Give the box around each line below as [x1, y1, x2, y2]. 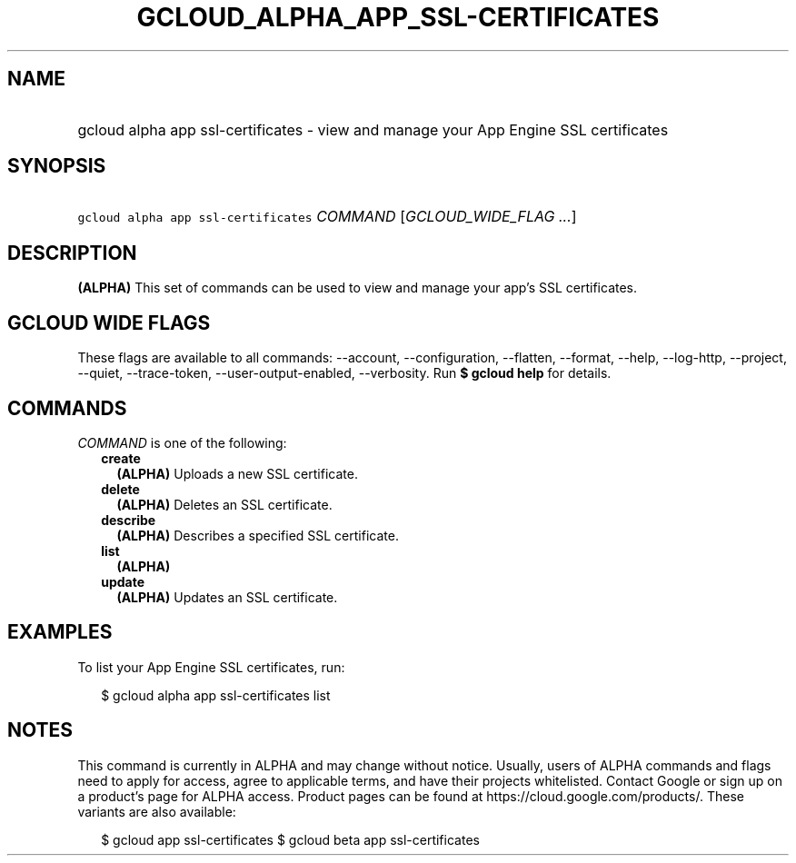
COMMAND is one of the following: [77, 434, 287, 451]
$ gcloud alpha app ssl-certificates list [101, 687, 331, 703]
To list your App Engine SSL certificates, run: [77, 659, 345, 675]
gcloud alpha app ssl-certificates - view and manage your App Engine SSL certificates [77, 120, 669, 139]
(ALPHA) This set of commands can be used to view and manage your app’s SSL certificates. [77, 280, 638, 296]
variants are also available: [77, 803, 236, 819]
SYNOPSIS [7, 154, 106, 178]
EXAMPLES [7, 620, 113, 644]
